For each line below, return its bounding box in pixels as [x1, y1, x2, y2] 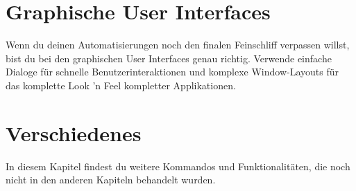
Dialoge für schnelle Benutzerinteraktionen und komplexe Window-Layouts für [6, 64, 339, 79]
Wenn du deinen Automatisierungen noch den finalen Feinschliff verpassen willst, [6, 37, 350, 52]
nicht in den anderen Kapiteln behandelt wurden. [6, 172, 216, 187]
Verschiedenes [6, 118, 142, 147]
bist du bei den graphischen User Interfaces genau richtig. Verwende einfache [6, 51, 332, 65]
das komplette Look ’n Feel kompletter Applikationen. [6, 78, 236, 92]
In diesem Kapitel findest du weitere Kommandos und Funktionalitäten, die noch [6, 158, 350, 173]
